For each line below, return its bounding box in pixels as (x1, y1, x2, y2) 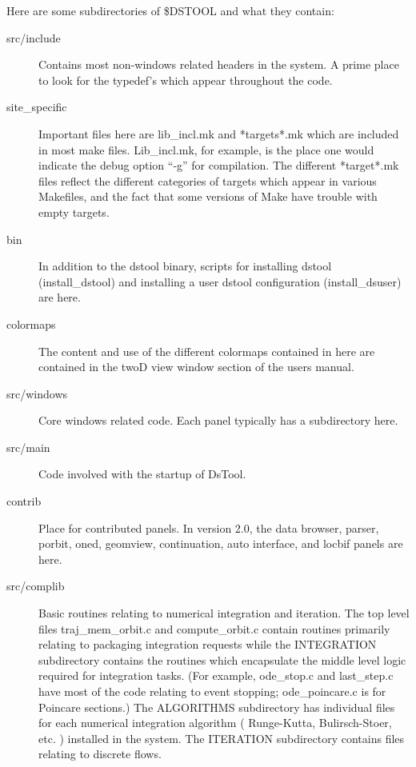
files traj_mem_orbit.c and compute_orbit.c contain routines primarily (38, 620, 390, 637)
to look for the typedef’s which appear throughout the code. (38, 71, 333, 88)
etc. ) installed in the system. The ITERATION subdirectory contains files (38, 729, 405, 746)
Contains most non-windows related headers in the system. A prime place (38, 56, 399, 73)
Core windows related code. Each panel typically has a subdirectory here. (38, 412, 398, 429)
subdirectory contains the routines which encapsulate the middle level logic (38, 651, 406, 668)
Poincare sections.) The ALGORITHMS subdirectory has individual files (38, 698, 395, 715)
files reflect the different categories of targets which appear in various (38, 172, 377, 189)
